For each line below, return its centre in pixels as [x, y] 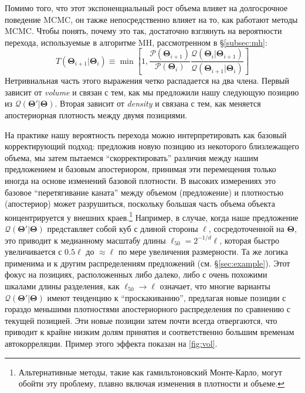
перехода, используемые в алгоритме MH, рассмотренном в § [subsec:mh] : [136, 42]
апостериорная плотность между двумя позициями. [96, 115]
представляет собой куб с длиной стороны [123, 229]
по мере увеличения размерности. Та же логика [203, 252]
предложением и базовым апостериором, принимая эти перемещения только [140, 169]
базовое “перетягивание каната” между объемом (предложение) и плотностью [144, 192]
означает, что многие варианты [215, 286]
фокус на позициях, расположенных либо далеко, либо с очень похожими [136, 274]
